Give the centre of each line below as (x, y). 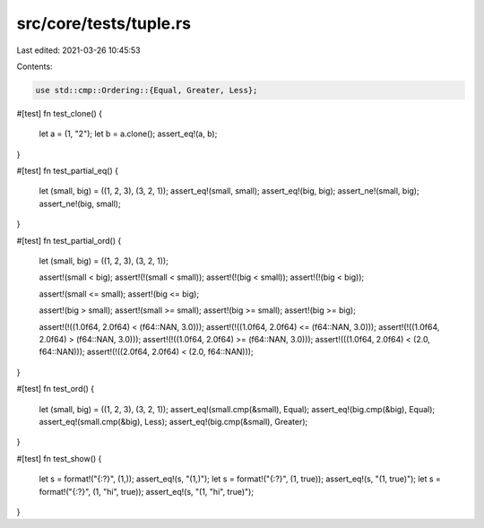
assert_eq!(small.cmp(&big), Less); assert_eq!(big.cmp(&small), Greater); (173, 421)
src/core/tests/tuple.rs (104, 23)
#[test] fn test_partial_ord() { (69, 240)
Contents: (35, 66)
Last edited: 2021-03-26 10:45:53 (78, 50)
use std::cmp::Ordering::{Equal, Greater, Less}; (147, 90)
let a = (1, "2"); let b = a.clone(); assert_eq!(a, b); (128, 134)
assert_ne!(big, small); (80, 203)
